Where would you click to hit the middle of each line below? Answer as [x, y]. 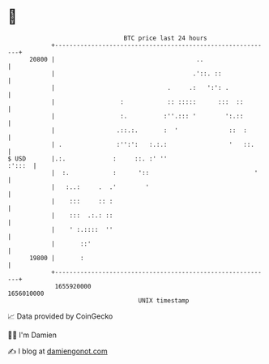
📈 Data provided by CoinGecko [60, 316]
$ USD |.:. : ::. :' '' [88, 158]
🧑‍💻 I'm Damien [32, 335]
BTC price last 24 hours [165, 38]
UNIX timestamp [164, 300]
